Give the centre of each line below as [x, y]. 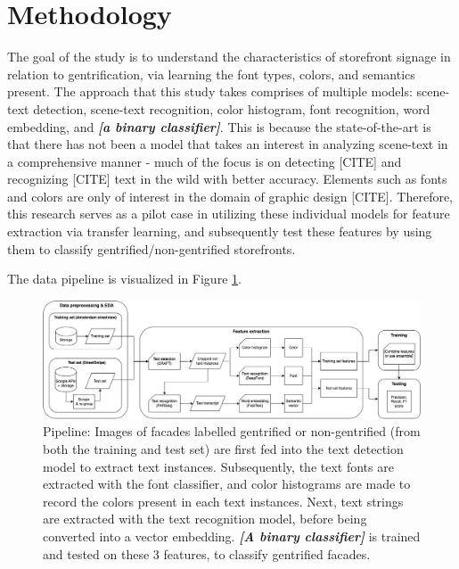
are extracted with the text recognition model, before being [205, 519]
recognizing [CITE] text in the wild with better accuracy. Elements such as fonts [227, 179]
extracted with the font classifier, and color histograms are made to [227, 484]
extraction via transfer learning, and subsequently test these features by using [220, 231]
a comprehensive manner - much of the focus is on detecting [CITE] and [205, 161]
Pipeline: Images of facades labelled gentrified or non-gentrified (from [232, 431]
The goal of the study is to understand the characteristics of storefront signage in [229, 57]
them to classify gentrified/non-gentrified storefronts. [152, 248]
